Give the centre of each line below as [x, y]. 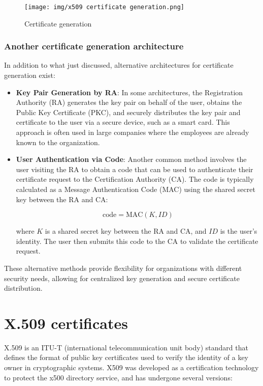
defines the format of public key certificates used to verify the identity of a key [126, 357]
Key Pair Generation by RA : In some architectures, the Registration [129, 92]
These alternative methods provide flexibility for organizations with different [123, 268]
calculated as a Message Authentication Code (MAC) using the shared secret [136, 189]
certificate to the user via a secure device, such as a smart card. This [123, 122]
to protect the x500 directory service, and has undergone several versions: [118, 377]
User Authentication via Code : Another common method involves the [131, 159]
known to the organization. [58, 142]
